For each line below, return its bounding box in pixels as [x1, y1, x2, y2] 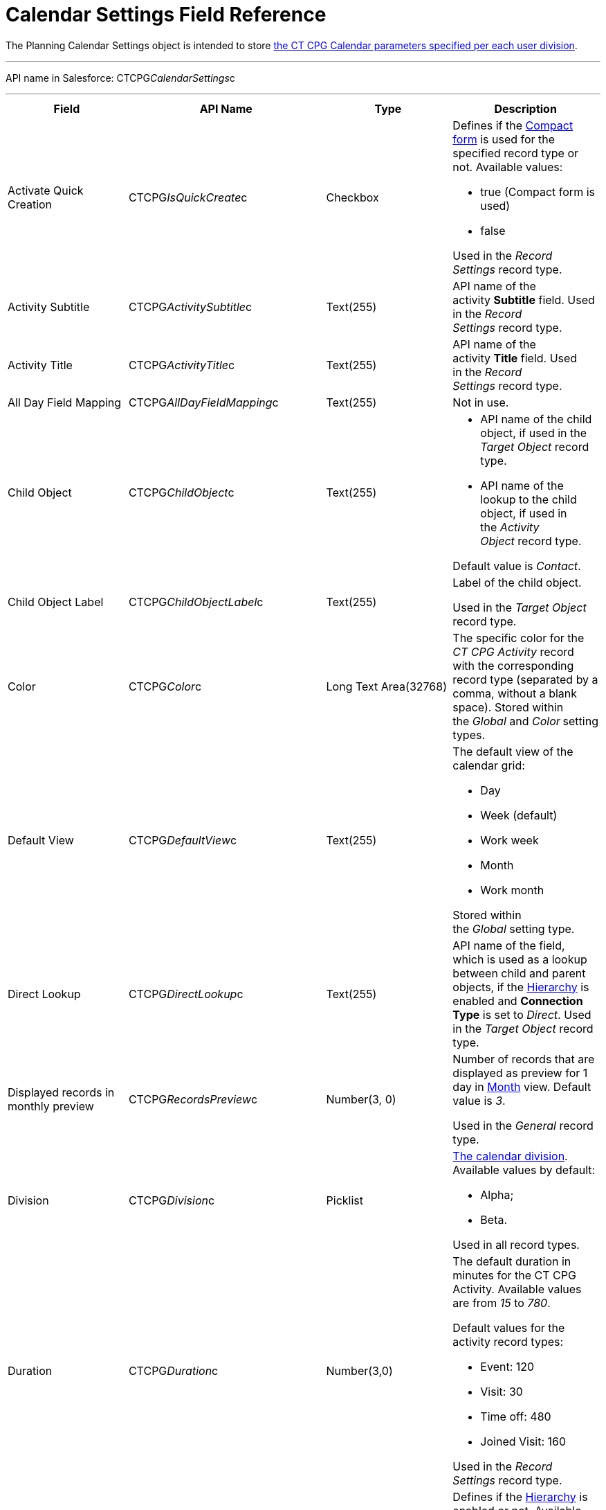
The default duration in [452, 1254, 571, 1268]
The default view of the [452, 744, 573, 758]
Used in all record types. [452, 1237, 580, 1252]
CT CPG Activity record [452, 644, 574, 659]
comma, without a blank [452, 686, 578, 700]
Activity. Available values [452, 1281, 582, 1296]
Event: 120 [480, 1359, 535, 1374]
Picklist [326, 1193, 364, 1207]
